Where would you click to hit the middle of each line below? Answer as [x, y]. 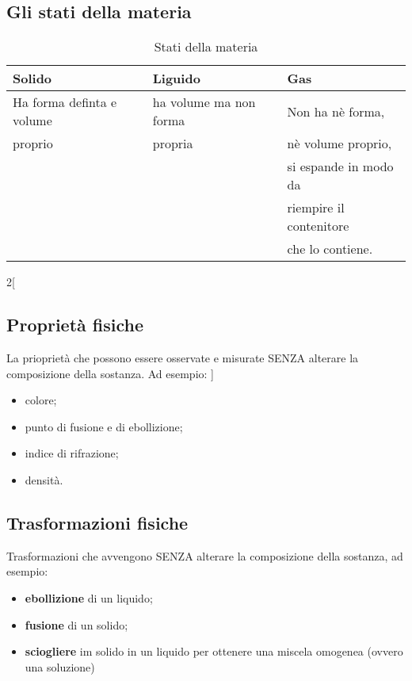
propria [173, 143]
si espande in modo [340, 166]
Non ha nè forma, [336, 111]
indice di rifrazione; [72, 453]
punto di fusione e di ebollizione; [104, 426]
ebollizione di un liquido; [89, 597]
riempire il [316, 208]
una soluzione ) [60, 666]
